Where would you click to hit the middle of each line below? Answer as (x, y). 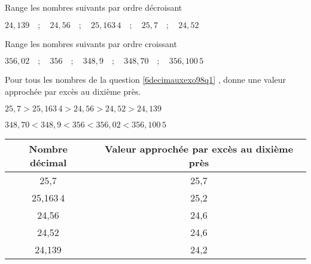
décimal (48, 163)
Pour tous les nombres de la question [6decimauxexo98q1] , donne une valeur (146, 80)
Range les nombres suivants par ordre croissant (91, 43)
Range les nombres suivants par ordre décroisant (94, 7)
